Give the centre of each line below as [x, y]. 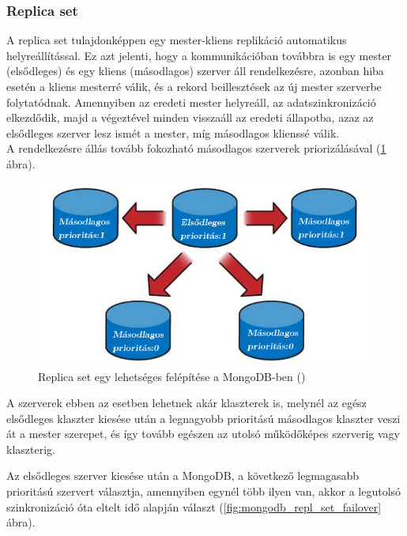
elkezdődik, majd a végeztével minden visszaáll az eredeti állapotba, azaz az [190, 117]
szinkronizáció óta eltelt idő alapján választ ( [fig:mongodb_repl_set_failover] [194, 506]
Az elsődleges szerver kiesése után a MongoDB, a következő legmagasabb [183, 476]
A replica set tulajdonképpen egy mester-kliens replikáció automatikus [177, 40]
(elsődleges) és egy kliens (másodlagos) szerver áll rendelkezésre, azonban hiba [195, 71]
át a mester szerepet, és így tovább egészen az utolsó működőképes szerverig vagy [203, 434]
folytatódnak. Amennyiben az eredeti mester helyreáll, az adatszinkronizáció [191, 102]
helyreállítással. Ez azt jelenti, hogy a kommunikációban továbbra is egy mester [199, 55]
